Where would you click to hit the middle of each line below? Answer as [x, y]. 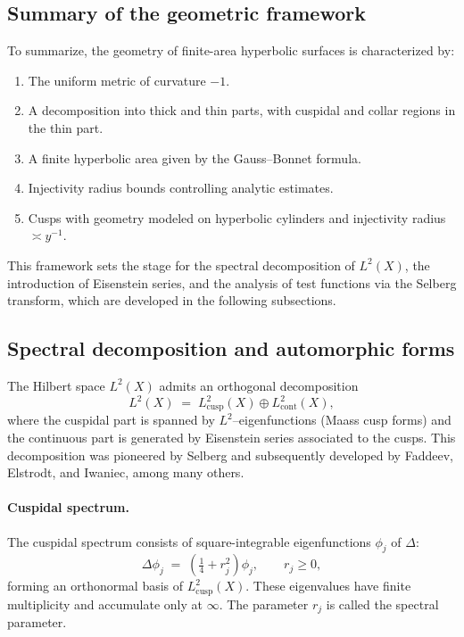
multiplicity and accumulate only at [105, 604]
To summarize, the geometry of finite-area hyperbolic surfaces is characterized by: [231, 50]
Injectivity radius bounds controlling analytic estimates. [181, 188]
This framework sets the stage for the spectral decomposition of [181, 265]
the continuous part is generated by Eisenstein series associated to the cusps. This [232, 438]
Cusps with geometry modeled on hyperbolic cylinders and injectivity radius [237, 217]
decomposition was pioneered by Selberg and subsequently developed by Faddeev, [230, 455]
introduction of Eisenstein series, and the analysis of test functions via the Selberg [232, 282]
